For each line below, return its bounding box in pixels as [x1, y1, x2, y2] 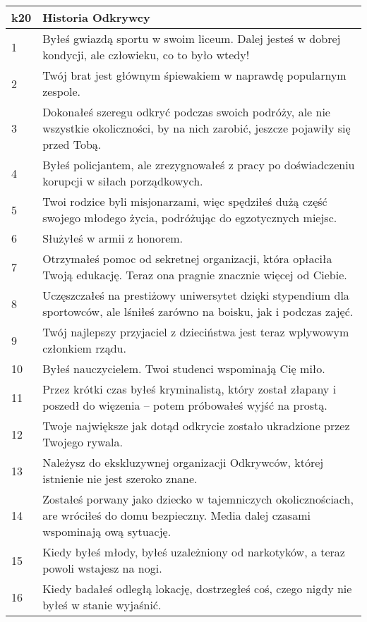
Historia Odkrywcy [42, 9, 150, 25]
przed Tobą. [42, 136, 102, 152]
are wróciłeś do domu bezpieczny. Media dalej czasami [42, 507, 311, 523]
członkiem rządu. [42, 340, 126, 356]
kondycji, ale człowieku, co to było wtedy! [42, 47, 250, 63]
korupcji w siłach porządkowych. [42, 173, 203, 189]
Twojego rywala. [42, 434, 123, 450]
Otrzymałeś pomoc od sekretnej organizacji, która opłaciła [42, 250, 332, 267]
